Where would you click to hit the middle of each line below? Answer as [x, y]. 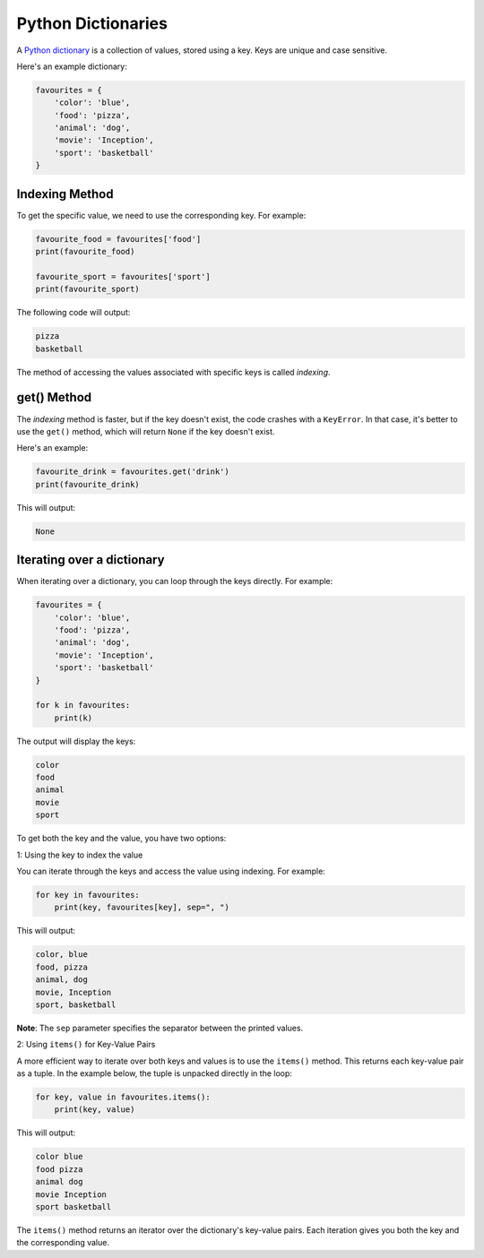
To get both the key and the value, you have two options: [121, 839]
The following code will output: [73, 313]
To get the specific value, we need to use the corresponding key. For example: [161, 215]
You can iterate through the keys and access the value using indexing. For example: [171, 871]
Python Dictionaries [92, 23]
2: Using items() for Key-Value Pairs [86, 1045]
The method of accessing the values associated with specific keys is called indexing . [173, 372]
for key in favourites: [88, 895]
